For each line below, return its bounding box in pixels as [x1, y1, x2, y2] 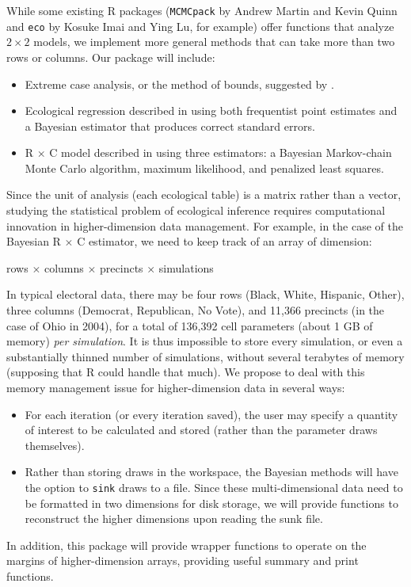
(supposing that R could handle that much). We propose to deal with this [6, 364, 365, 380]
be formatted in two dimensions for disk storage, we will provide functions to [25, 494, 398, 511]
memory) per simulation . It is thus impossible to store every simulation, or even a [6, 333, 403, 349]
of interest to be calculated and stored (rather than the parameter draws [25, 421, 378, 438]
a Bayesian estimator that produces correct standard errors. [25, 117, 315, 134]
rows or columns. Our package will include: [6, 48, 215, 65]
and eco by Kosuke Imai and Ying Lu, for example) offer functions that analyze [6, 17, 394, 34]
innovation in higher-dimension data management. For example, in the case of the [6, 217, 403, 234]
